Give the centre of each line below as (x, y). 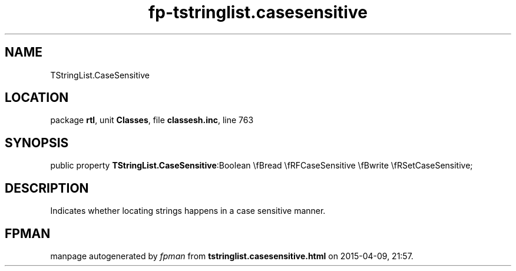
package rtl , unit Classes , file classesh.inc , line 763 (152, 120)
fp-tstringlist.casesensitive (258, 12)
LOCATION (37, 98)
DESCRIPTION (47, 188)
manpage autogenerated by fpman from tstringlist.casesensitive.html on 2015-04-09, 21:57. (232, 256)
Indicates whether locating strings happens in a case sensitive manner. (188, 211)
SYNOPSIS (37, 143)
